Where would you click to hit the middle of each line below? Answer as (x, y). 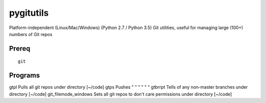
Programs (25, 76)
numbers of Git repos (31, 34)
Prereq (20, 49)
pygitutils (29, 13)
